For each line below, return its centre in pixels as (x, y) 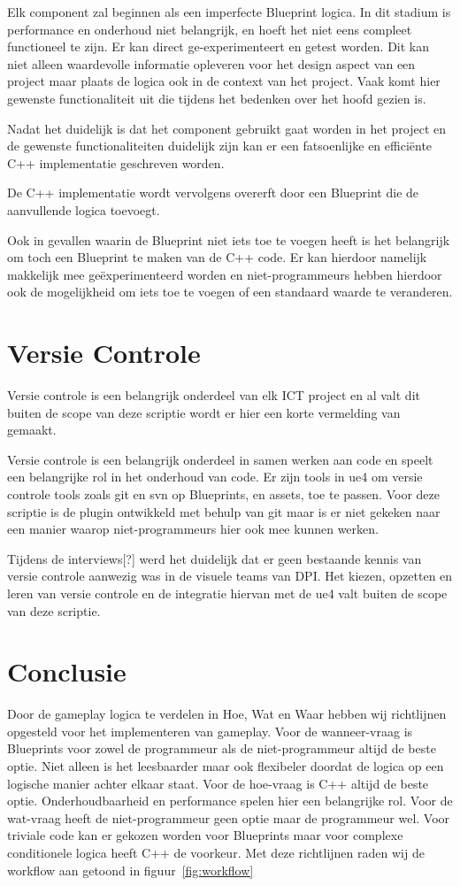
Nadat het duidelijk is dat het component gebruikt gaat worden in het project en (227, 128)
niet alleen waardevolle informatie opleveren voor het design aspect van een (211, 63)
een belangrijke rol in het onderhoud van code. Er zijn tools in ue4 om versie (215, 477)
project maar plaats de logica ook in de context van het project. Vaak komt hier (224, 81)
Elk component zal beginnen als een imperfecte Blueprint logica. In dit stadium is (229, 12)
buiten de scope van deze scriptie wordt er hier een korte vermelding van (204, 412)
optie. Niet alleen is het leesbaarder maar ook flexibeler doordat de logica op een (226, 766)
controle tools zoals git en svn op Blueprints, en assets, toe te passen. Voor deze (223, 494)
